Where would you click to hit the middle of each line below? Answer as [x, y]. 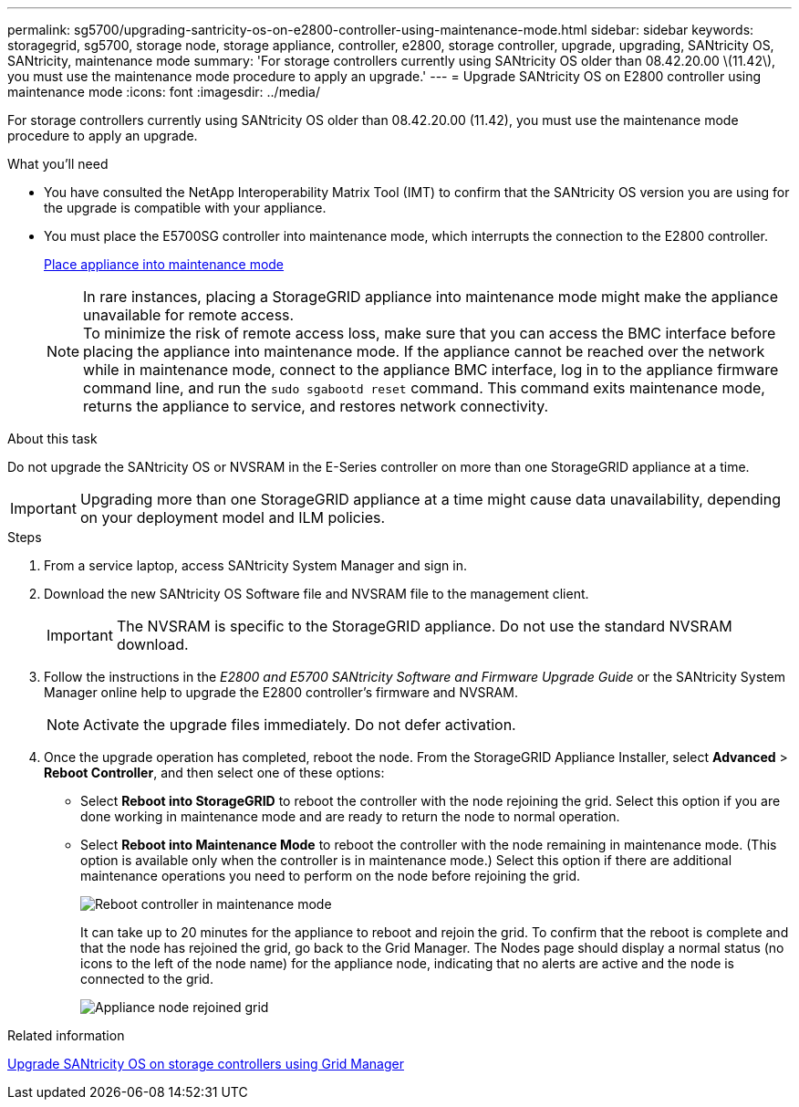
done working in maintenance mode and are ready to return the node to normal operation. [350, 816]
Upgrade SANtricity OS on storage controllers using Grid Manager [206, 1064]
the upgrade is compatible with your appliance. [185, 208]
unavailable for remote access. [189, 315]
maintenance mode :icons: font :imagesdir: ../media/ [164, 92]
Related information [66, 1035]
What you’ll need [58, 164]
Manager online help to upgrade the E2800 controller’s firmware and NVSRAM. [281, 692]
